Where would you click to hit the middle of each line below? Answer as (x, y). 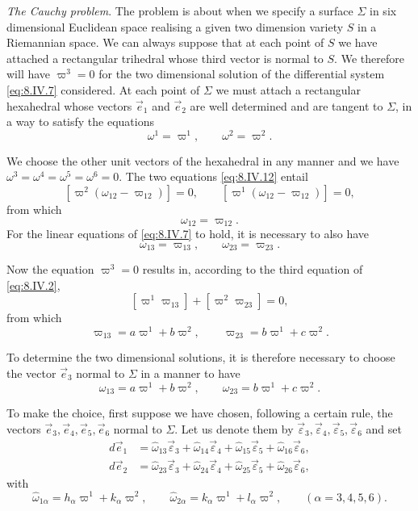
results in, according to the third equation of (253, 269)
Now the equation (50, 269)
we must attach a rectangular (288, 89)
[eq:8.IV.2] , (33, 285)
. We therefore (369, 58)
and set (384, 428)
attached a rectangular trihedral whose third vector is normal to (165, 58)
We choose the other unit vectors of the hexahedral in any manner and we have (203, 160)
